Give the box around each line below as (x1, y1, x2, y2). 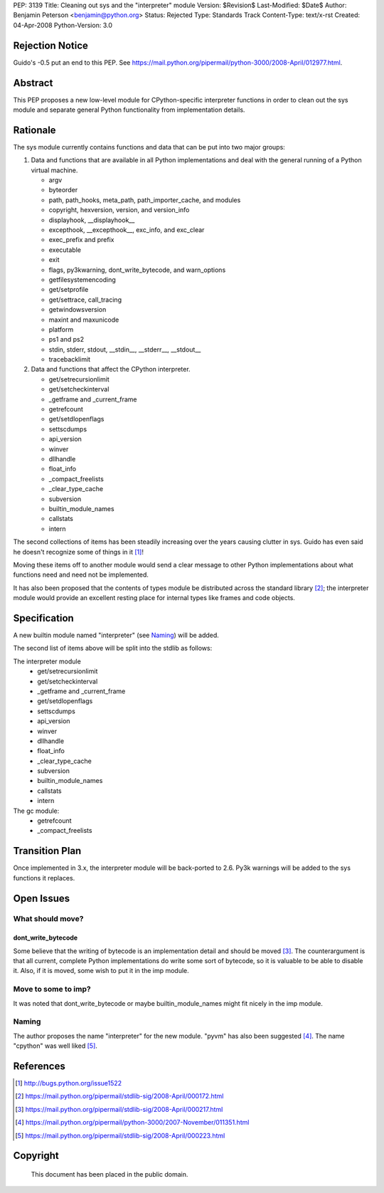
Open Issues (13, 892, 70, 904)
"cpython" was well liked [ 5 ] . (13, 1041, 97, 1050)
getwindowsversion (48, 305, 107, 314)
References (13, 1060, 65, 1072)
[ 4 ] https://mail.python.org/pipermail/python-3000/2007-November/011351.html (15, 1118, 250, 1127)
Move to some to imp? (13, 984, 92, 994)
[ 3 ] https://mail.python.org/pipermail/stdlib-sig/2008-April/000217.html (15, 1105, 223, 1113)
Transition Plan (13, 845, 82, 857)
